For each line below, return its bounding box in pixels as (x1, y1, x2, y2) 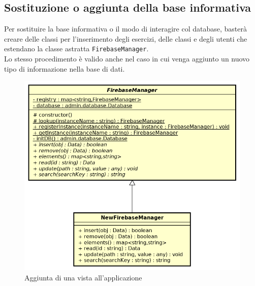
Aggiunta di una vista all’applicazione (24, 272, 142, 282)
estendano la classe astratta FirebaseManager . (4, 43, 149, 54)
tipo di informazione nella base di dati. (4, 63, 125, 74)
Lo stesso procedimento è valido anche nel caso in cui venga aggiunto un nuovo (4, 53, 250, 64)
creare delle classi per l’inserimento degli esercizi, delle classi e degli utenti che (4, 33, 247, 44)
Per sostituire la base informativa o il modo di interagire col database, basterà (4, 23, 247, 34)
